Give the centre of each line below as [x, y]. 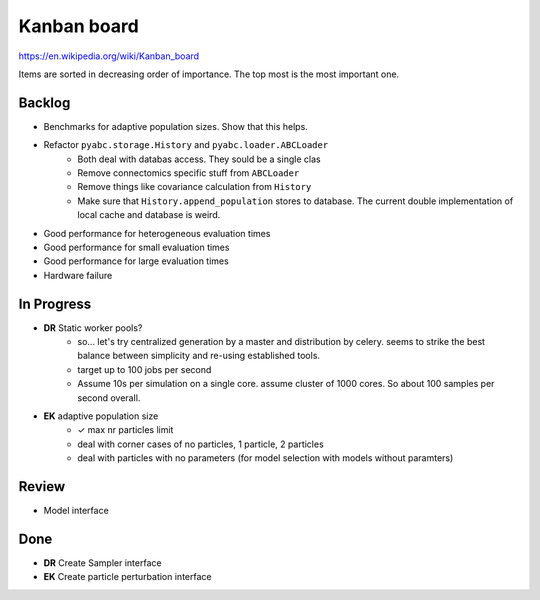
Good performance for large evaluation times [136, 261]
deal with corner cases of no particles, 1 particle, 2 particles [200, 444]
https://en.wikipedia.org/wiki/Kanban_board [109, 56]
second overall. [109, 397]
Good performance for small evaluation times [136, 247]
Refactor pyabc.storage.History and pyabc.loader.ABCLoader [186, 145]
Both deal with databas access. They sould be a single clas [199, 159]
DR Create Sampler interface [102, 562]
